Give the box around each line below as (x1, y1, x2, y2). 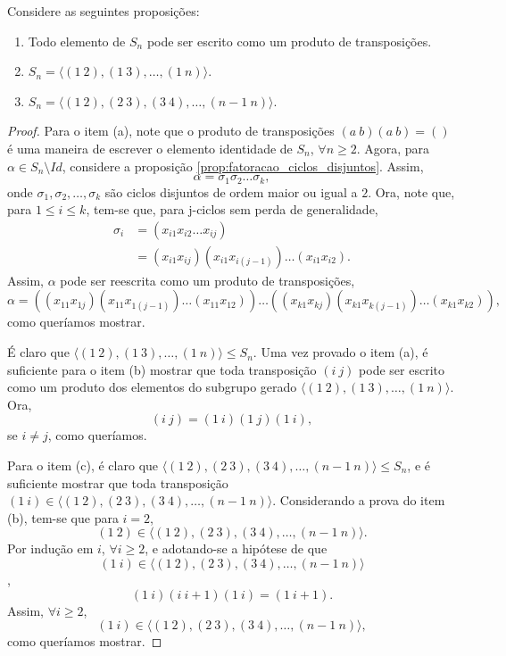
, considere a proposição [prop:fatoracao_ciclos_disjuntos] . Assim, (62, 156, 424, 175)
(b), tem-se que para (7, 508, 119, 527)
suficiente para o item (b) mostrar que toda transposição (7, 360, 317, 378)
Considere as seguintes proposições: (7, 2, 200, 20)
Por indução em (7, 539, 94, 558)
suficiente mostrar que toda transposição (7, 473, 228, 492)
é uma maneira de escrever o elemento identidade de (7, 138, 293, 157)
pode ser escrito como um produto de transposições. (146, 31, 432, 50)
